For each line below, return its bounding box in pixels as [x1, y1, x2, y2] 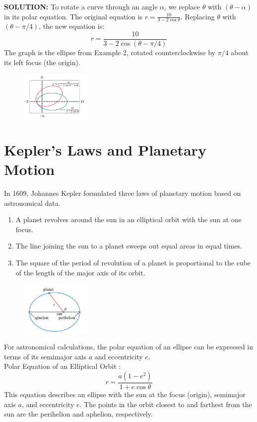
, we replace [164, 1, 200, 11]
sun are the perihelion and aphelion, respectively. [4, 409, 153, 419]
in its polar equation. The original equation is [4, 11, 143, 21]
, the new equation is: [39, 21, 105, 31]
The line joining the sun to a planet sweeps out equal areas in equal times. [15, 241, 242, 251]
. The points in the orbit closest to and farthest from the [79, 399, 252, 409]
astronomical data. [4, 197, 61, 208]
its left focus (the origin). [4, 57, 80, 67]
